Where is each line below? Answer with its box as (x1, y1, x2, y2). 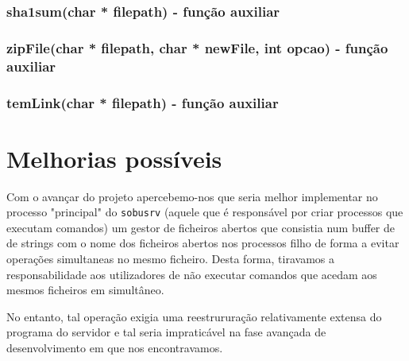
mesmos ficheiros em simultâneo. (6, 281, 164, 298)
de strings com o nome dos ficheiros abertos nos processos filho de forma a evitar (6, 235, 399, 251)
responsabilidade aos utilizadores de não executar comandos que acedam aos (6, 266, 377, 282)
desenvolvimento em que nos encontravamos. (6, 339, 223, 355)
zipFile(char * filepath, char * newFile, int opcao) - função (6, 37, 388, 57)
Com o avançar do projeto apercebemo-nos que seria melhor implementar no (6, 188, 378, 204)
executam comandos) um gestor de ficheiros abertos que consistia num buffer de (6, 219, 395, 235)
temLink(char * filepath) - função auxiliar (6, 92, 279, 112)
